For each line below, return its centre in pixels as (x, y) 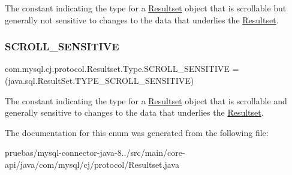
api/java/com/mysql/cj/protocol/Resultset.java (92, 164)
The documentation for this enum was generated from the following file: (137, 132)
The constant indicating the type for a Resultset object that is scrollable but (146, 8)
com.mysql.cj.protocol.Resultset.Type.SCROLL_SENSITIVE (117, 69)
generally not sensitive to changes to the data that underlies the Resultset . (142, 19)
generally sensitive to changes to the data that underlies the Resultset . (134, 112)
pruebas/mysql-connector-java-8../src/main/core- (95, 153)
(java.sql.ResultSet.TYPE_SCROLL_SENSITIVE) (100, 80)
